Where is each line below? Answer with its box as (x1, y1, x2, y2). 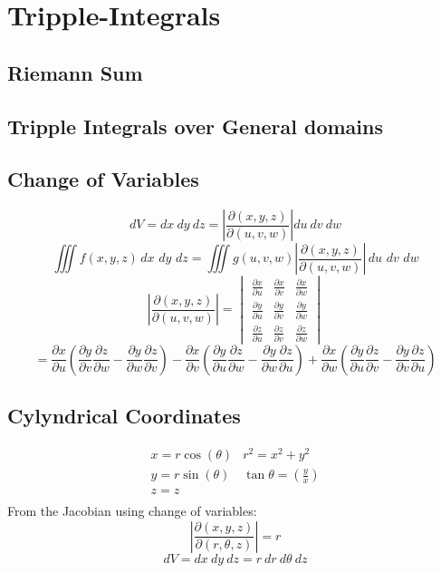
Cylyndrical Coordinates (7, 402, 241, 430)
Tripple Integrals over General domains (7, 112, 384, 140)
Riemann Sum (7, 58, 143, 86)
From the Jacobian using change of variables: (7, 501, 257, 520)
